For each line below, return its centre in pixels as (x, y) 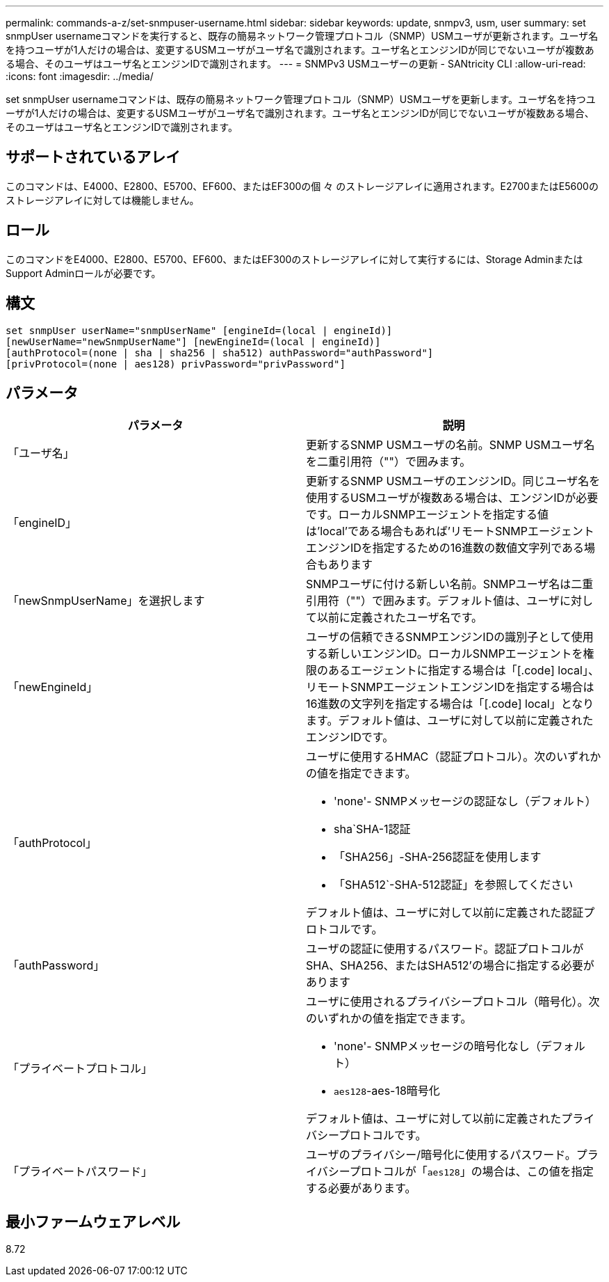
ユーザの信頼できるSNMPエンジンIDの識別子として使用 (450, 637)
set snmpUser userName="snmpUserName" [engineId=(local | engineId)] (199, 330)
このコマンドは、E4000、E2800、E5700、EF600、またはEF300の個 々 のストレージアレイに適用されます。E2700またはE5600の (302, 186)
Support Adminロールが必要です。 (83, 273)
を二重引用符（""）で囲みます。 (389, 462)
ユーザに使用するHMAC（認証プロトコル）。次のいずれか (454, 757)
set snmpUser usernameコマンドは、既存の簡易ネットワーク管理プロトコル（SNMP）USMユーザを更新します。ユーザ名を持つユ (301, 99)
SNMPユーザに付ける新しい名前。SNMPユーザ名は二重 (450, 584)
